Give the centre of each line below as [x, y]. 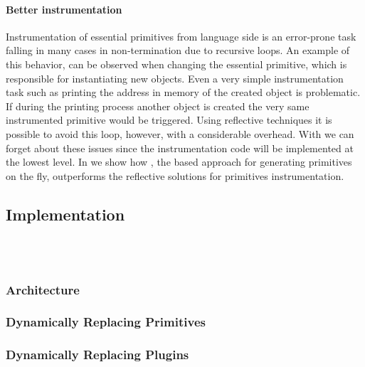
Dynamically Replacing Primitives [106, 322]
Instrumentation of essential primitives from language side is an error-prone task [181, 36]
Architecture [43, 289]
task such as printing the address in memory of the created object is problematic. [183, 92]
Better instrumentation [64, 9]
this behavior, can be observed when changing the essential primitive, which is [176, 64]
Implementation [65, 214]
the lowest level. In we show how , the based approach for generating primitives [179, 162]
